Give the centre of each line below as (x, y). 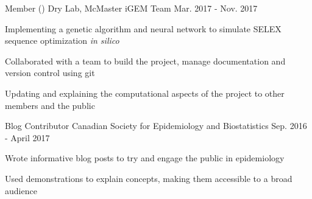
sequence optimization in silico (62, 40)
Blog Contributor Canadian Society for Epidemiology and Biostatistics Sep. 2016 (156, 126)
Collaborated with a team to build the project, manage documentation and (145, 61)
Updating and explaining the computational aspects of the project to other (145, 93)
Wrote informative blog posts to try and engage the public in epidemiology (145, 158)
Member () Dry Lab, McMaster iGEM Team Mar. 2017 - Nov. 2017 (131, 8)
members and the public (50, 105)
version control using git (50, 73)
